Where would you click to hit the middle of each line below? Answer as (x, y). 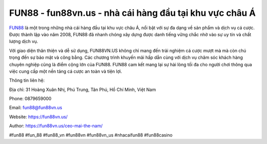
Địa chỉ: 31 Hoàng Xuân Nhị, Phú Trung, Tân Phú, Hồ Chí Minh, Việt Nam (83, 90)
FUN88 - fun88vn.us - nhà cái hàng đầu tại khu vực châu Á (133, 13)
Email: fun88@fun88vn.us (36, 108)
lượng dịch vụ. (24, 42)
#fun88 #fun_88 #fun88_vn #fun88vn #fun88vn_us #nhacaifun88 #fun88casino (91, 135)
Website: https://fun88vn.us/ (38, 117)
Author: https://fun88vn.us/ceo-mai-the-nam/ (56, 126)
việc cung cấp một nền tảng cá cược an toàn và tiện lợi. (66, 71)
